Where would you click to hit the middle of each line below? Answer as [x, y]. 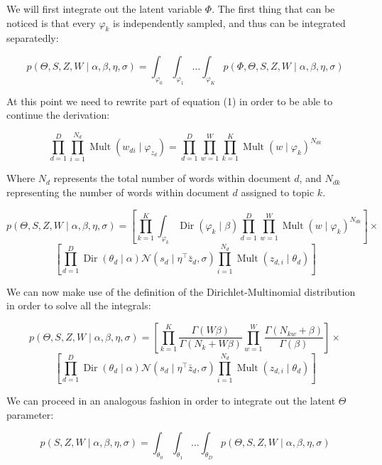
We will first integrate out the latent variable [104, 9]
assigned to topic [278, 192]
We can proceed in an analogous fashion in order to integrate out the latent [171, 401]
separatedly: [33, 38]
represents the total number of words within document [172, 178]
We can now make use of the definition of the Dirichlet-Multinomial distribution [181, 291]
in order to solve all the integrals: [79, 305]
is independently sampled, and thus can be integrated [229, 22]
